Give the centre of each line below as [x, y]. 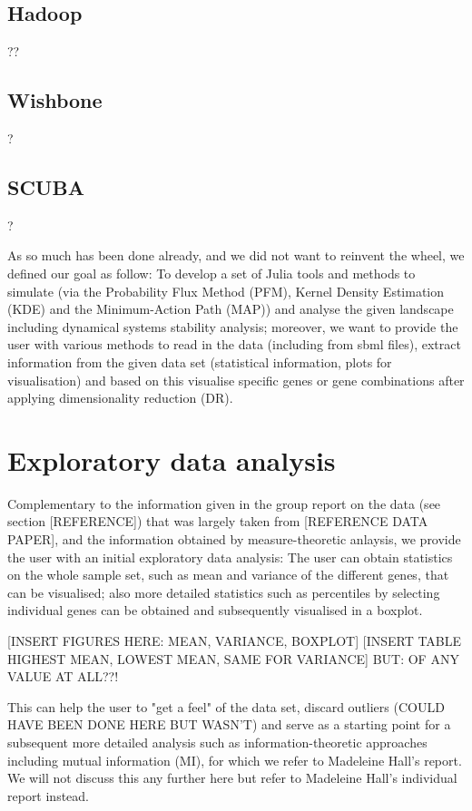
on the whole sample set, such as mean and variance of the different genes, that [228, 575]
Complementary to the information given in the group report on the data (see [224, 503]
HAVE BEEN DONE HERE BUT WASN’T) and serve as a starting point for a [229, 724]
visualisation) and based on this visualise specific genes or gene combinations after [236, 380]
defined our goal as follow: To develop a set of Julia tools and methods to [211, 273]
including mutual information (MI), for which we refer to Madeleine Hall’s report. [235, 760]
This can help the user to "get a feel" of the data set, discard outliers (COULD [226, 706]
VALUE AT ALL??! [63, 676]
